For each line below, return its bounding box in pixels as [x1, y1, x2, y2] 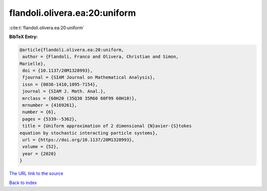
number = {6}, [22, 109, 56, 115]
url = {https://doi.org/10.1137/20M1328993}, [22, 137, 134, 143]
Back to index [9, 180, 37, 186]
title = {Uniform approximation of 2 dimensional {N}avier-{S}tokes [22, 123, 192, 129]
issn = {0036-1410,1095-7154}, [22, 82, 98, 87]
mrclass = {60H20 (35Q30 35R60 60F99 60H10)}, [22, 95, 137, 101]
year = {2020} [22, 151, 56, 156]
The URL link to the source [9, 171, 64, 177]
